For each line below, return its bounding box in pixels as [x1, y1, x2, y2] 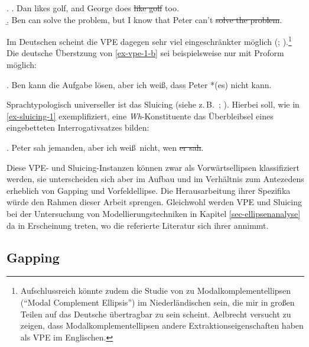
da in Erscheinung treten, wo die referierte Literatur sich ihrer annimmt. [6, 219, 269, 231]
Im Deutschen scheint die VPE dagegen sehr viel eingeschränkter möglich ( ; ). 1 [6, 34, 292, 47]
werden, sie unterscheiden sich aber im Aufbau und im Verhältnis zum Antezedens [6, 173, 304, 185]
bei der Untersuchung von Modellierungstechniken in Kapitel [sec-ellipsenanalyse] [6, 207, 301, 219]
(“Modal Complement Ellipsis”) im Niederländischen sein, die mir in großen [20, 296, 295, 308]
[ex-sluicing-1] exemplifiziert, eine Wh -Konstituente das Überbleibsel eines [6, 109, 274, 122]
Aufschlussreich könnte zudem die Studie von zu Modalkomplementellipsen [20, 284, 291, 297]
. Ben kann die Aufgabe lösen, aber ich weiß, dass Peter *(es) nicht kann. [6, 78, 272, 90]
